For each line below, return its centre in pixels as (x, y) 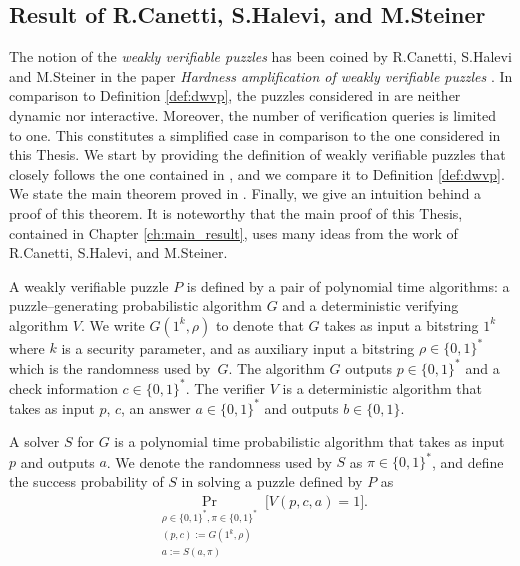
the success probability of (86, 480)
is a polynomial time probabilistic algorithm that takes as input (309, 441)
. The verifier (225, 387)
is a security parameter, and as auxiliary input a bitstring (238, 347)
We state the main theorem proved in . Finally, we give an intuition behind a (245, 193)
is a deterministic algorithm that (382, 387)
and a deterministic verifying (370, 305)
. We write (113, 324)
